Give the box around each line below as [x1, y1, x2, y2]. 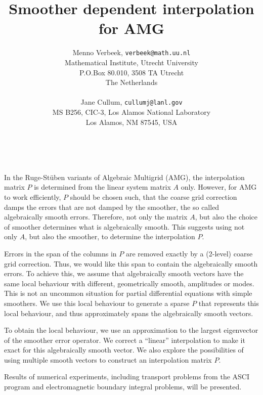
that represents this [198, 297, 259, 308]
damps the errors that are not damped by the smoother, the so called [4, 201, 220, 212]
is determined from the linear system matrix [34, 182, 171, 192]
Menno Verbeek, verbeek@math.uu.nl [72, 47, 191, 58]
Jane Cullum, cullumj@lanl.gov [80, 97, 183, 107]
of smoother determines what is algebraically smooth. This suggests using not [4, 221, 245, 232]
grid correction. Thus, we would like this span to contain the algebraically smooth [4, 258, 258, 269]
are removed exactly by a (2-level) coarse [125, 248, 253, 258]
